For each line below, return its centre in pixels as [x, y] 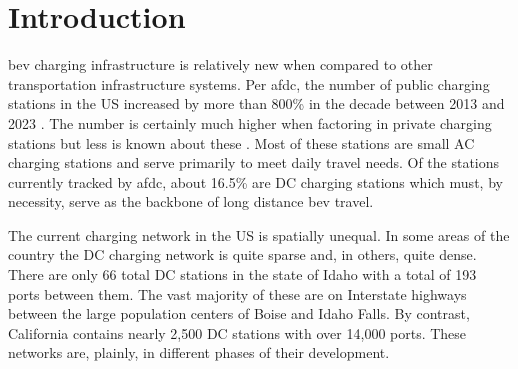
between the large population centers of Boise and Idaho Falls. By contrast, [239, 313]
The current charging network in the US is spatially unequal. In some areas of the [259, 234]
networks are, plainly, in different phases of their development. [199, 352]
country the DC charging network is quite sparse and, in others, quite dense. [242, 254]
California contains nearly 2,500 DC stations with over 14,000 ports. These [237, 332]
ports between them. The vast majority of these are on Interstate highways [237, 293]
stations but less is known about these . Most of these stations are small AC [241, 142]
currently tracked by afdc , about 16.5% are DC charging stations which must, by [255, 181]
